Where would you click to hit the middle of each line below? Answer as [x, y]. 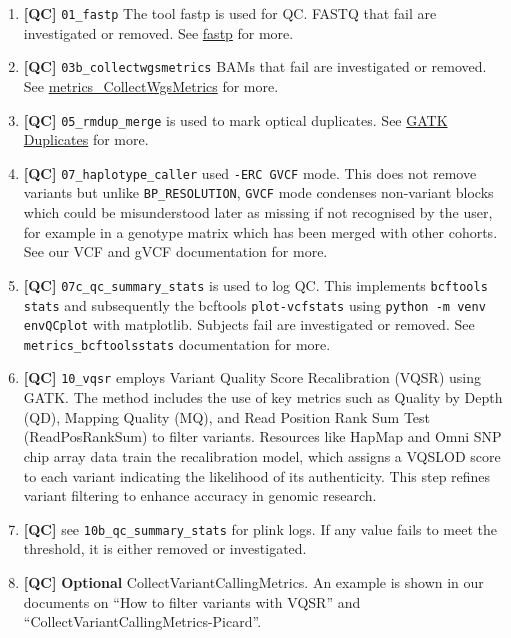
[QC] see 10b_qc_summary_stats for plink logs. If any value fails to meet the [260, 528]
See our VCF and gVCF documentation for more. [175, 251]
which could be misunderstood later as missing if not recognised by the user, [258, 212]
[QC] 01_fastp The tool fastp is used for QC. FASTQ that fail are [230, 13]
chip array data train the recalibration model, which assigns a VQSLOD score [262, 455]
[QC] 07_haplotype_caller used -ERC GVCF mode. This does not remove [250, 172]
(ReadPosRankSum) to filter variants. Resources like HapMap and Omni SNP [262, 436]
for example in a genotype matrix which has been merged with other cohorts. [260, 231]
